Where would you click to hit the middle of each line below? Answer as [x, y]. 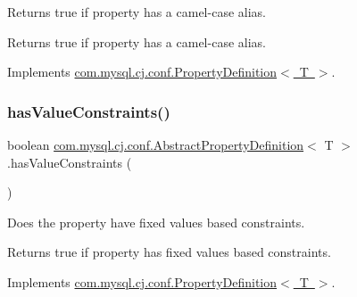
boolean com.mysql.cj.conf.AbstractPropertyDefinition [156, 144]
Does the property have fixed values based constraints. [156, 222]
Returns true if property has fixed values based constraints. [169, 252]
